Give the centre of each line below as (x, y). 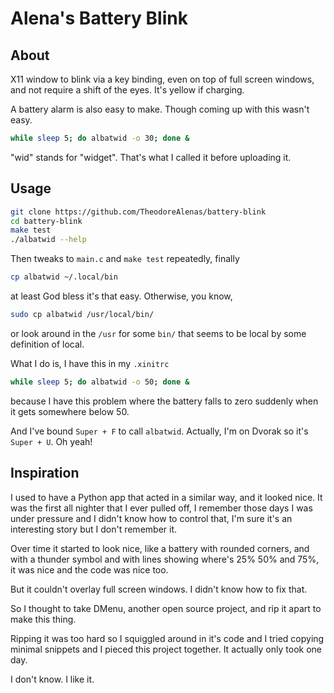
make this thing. (43, 619)
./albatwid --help (48, 240)
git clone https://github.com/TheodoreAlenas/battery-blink (138, 212)
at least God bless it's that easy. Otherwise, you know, (121, 296)
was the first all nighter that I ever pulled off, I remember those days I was (161, 508)
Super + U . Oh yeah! (51, 441)
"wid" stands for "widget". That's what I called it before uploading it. (151, 157)
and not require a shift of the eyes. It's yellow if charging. (127, 90)
